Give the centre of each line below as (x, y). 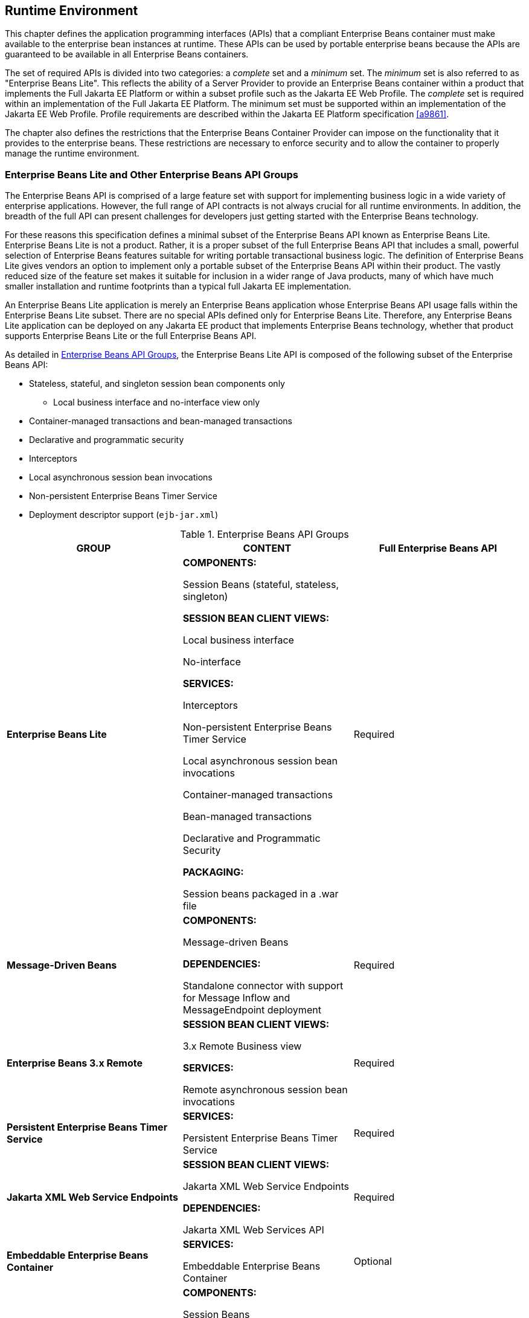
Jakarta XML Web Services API (253, 1230)
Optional (373, 1261)
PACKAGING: (213, 872)
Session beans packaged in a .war (261, 894)
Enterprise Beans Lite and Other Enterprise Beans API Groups (152, 174)
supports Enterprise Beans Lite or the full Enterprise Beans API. (131, 336)
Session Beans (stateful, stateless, (261, 585)
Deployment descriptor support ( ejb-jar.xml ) (124, 515)
